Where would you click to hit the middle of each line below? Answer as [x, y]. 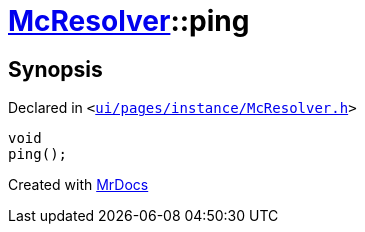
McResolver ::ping [129, 21]
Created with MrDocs [78, 185]
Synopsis [55, 69]
